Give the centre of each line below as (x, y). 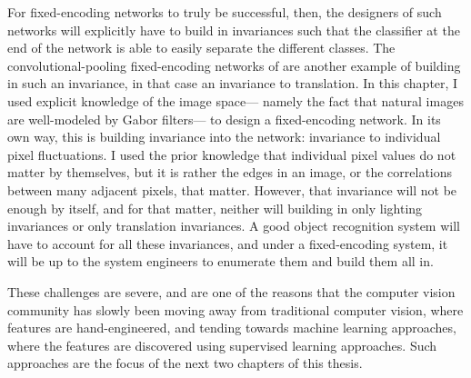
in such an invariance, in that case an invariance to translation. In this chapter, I (233, 83)
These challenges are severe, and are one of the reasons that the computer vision (231, 291)
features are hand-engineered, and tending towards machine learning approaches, (232, 328)
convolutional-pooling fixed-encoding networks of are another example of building (234, 65)
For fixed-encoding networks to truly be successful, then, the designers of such (225, 12)
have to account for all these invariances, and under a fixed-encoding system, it (228, 243)
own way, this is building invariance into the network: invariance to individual (224, 137)
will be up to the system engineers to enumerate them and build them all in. (220, 261)
